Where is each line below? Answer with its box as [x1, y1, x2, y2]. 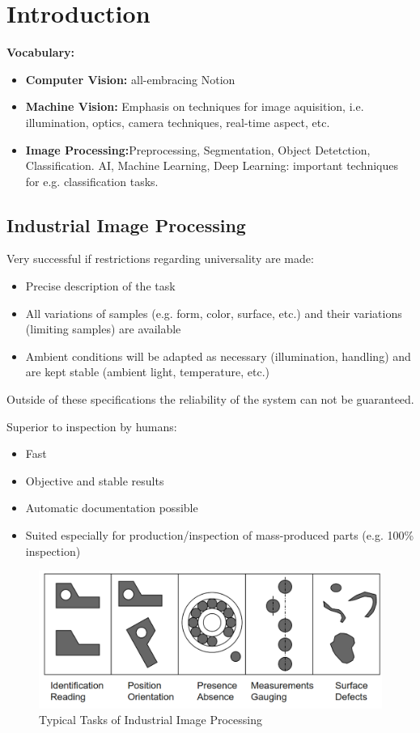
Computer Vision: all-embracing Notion [25, 70, 235, 87]
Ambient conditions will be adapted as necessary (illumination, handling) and [25, 347, 411, 364]
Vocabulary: [6, 44, 75, 61]
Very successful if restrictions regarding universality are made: [6, 250, 314, 267]
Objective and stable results [25, 472, 164, 489]
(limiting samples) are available [25, 320, 181, 337]
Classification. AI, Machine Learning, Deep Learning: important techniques [25, 157, 399, 174]
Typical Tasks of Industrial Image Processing [39, 711, 262, 728]
